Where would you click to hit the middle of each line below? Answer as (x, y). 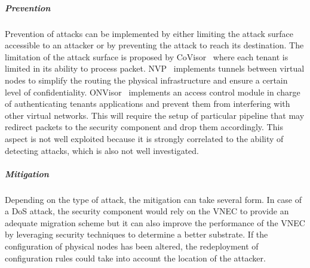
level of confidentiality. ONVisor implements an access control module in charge (153, 92)
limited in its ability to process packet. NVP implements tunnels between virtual (155, 68)
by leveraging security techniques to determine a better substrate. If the (136, 234)
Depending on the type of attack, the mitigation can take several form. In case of (154, 199)
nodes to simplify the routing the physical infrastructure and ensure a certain (146, 80)
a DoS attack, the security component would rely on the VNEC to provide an (147, 211)
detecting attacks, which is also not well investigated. (102, 150)
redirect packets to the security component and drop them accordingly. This (144, 127)
